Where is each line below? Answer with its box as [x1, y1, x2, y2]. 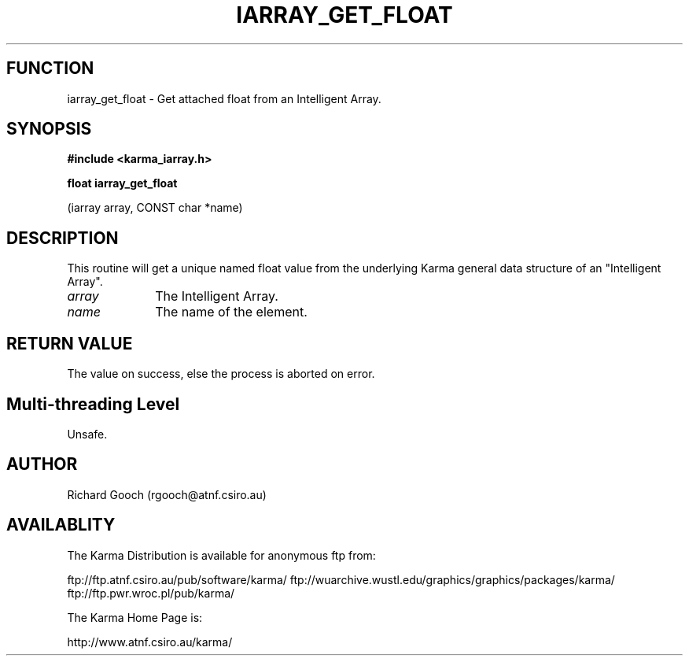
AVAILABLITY [6, 515, 116, 535]
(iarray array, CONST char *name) [67, 201, 243, 215]
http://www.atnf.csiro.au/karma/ [67, 634, 233, 649]
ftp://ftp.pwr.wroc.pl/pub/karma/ [67, 586, 235, 600]
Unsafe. [67, 427, 108, 441]
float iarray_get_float [67, 176, 178, 190]
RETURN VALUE [6, 333, 133, 353]
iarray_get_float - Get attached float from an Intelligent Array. [67, 91, 381, 105]
